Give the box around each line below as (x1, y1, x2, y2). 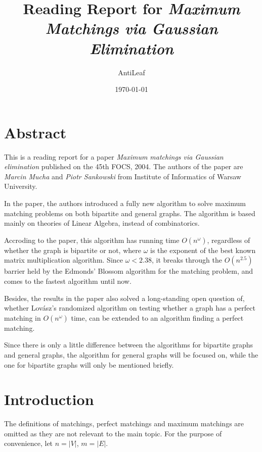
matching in (4, 312, 41, 323)
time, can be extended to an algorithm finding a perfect (71, 312, 244, 323)
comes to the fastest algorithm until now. (4, 275, 132, 286)
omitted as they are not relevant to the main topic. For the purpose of (4, 428, 222, 438)
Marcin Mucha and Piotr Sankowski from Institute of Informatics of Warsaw (4, 171, 241, 181)
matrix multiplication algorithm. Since (4, 255, 123, 265)
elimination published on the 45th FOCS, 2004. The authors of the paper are (4, 161, 243, 172)
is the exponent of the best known (150, 244, 256, 255)
